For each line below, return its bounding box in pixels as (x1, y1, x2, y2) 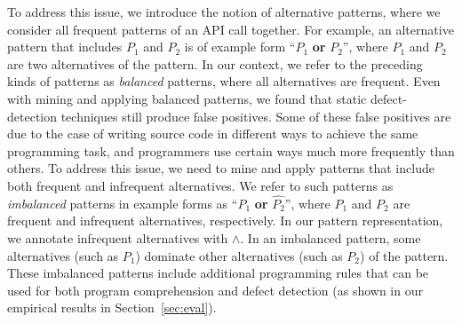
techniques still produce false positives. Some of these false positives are (60, 106, 451, 125)
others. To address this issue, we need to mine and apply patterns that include (7, 159, 434, 177)
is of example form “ (184, 37, 296, 56)
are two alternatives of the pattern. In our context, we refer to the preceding (7, 54, 423, 73)
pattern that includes (7, 37, 123, 56)
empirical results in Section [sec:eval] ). (7, 298, 217, 317)
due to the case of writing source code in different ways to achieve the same (7, 124, 418, 143)
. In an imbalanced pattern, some (240, 228, 421, 247)
